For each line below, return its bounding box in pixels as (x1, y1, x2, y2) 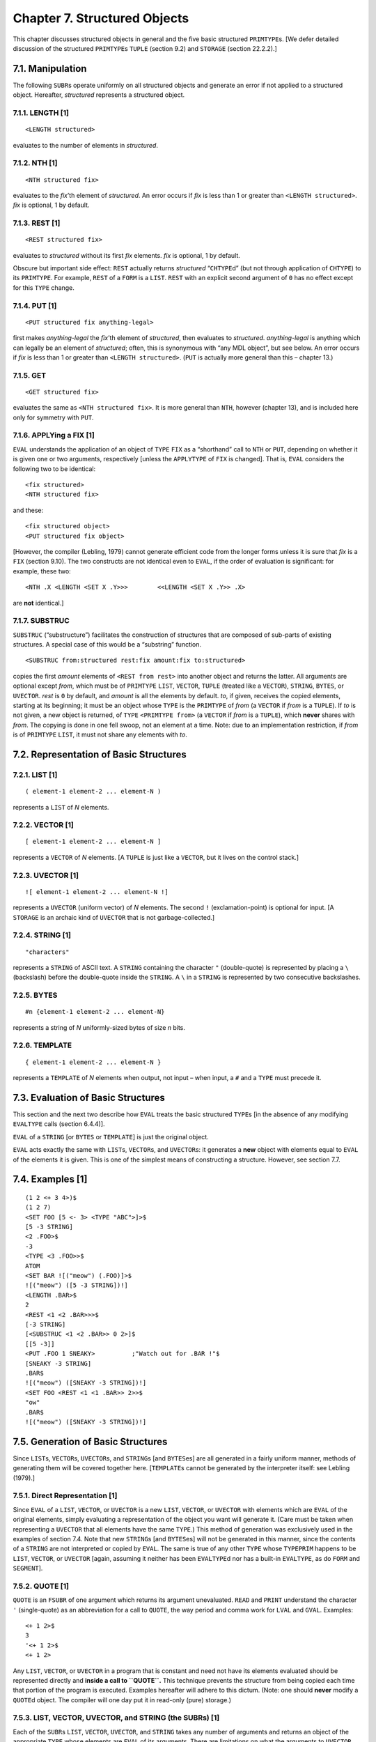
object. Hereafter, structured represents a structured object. (13, 91, 185, 99)
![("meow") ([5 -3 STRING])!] (25, 1281, 129, 1289)
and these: (13, 506, 44, 514)
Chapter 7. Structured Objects (13, 10, 189, 26)
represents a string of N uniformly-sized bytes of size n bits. (13, 1023, 186, 1031)
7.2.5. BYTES (13, 990, 58, 1000)
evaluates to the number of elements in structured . (13, 141, 158, 149)
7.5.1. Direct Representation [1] (13, 1491, 118, 1501)
